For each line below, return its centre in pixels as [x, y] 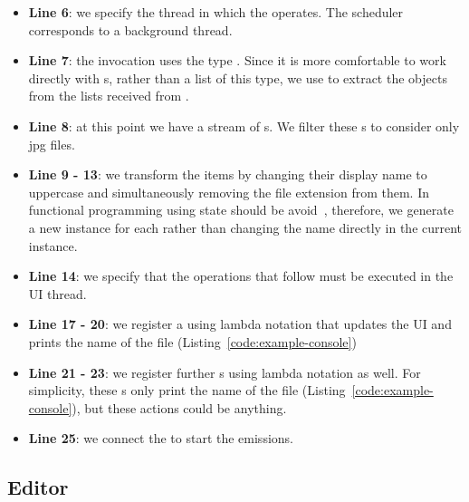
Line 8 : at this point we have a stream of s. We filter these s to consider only [244, 125]
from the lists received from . [109, 96]
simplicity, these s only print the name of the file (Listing [187, 390]
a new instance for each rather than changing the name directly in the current [245, 227]
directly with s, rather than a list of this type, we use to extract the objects [238, 77]
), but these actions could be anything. [179, 407]
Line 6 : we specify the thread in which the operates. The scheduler [216, 12]
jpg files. [52, 144]
